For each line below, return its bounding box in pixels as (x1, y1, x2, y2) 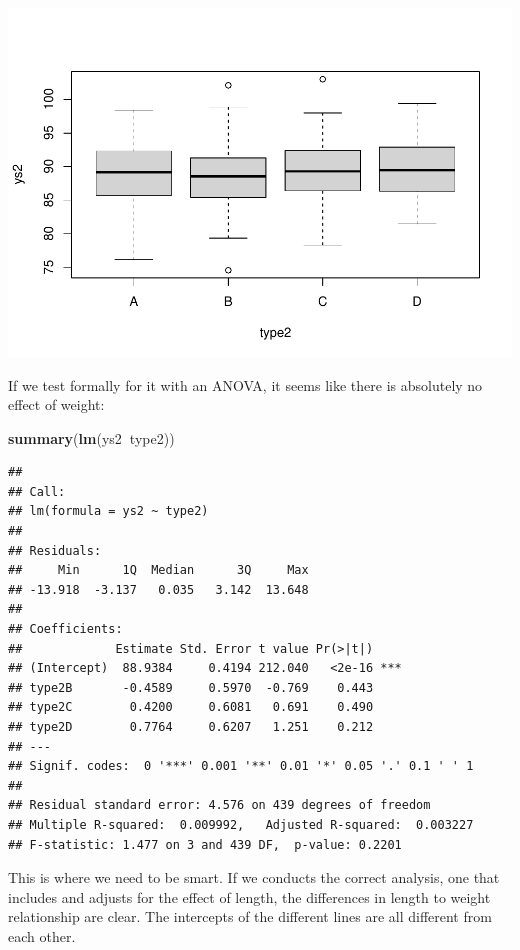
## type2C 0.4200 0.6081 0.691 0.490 (8, 700, 374, 715)
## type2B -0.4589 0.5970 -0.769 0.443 (8, 680, 374, 695)
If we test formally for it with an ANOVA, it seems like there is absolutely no (8, 374, 483, 395)
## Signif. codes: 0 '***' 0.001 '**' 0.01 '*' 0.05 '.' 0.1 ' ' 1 (8, 759, 474, 774)
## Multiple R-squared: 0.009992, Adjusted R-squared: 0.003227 (8, 817, 474, 832)
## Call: (8, 484, 66, 499)
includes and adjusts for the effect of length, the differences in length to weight (8, 886, 491, 907)
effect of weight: (8, 394, 105, 415)
